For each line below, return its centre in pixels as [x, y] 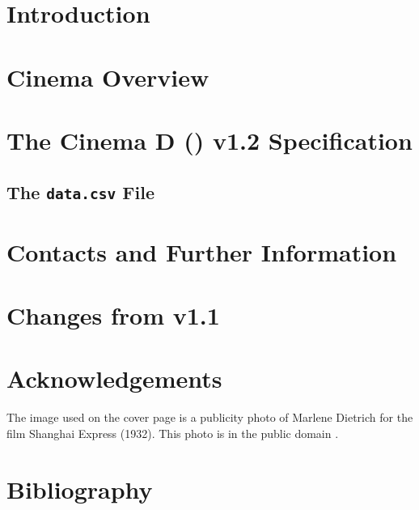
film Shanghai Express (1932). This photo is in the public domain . [173, 433]
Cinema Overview [108, 76]
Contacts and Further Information [202, 251]
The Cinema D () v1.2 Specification [209, 140]
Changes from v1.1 [113, 315]
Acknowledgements [114, 378]
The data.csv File [81, 191]
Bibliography [80, 489]
